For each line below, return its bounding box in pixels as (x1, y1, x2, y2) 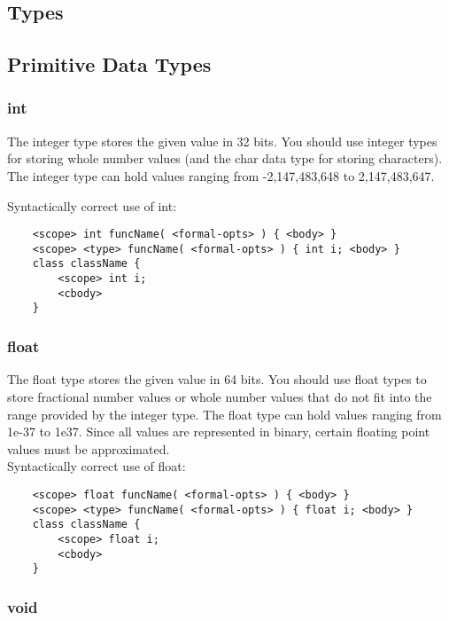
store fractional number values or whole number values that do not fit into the (7, 387, 432, 405)
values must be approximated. (7, 439, 170, 458)
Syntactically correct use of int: (7, 196, 177, 215)
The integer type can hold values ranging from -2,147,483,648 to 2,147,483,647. (7, 166, 435, 184)
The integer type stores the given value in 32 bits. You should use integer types (7, 131, 437, 150)
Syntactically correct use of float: (7, 457, 186, 475)
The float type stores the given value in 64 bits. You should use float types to (7, 370, 427, 388)
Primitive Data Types (7, 51, 212, 78)
